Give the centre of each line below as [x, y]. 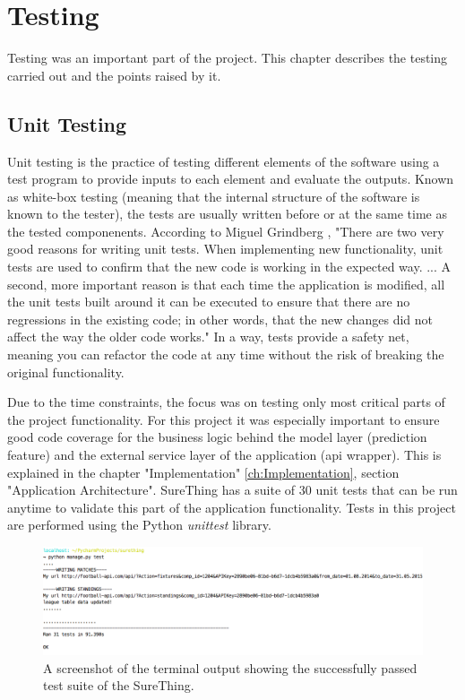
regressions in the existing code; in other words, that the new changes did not [220, 319]
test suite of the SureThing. [119, 685]
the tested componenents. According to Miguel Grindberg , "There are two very [226, 231]
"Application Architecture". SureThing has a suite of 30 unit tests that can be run [232, 490]
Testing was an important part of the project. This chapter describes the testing [228, 58]
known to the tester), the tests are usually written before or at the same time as [227, 214]
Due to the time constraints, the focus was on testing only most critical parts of [226, 402]
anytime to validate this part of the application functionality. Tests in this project [232, 507]
